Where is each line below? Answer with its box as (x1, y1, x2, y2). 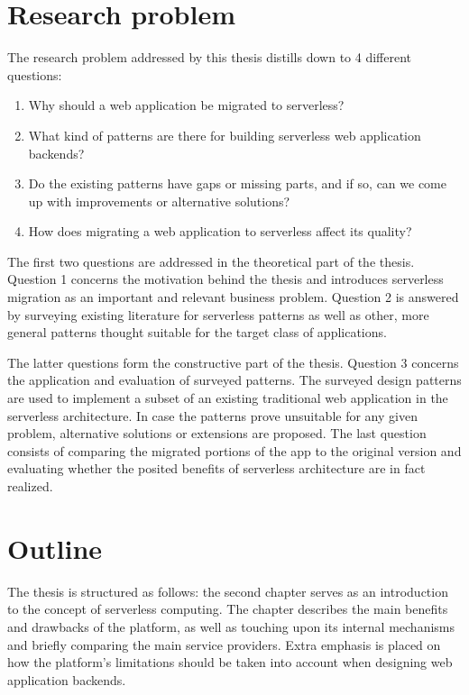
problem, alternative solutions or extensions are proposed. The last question (7, 424, 427, 443)
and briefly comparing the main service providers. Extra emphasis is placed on (7, 635, 441, 654)
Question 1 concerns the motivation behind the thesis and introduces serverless (7, 270, 444, 288)
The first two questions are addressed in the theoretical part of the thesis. (7, 251, 415, 270)
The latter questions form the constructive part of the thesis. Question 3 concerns (7, 352, 459, 371)
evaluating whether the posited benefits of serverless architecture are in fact (7, 459, 426, 478)
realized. (7, 477, 53, 495)
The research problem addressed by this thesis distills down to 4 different (7, 48, 411, 67)
